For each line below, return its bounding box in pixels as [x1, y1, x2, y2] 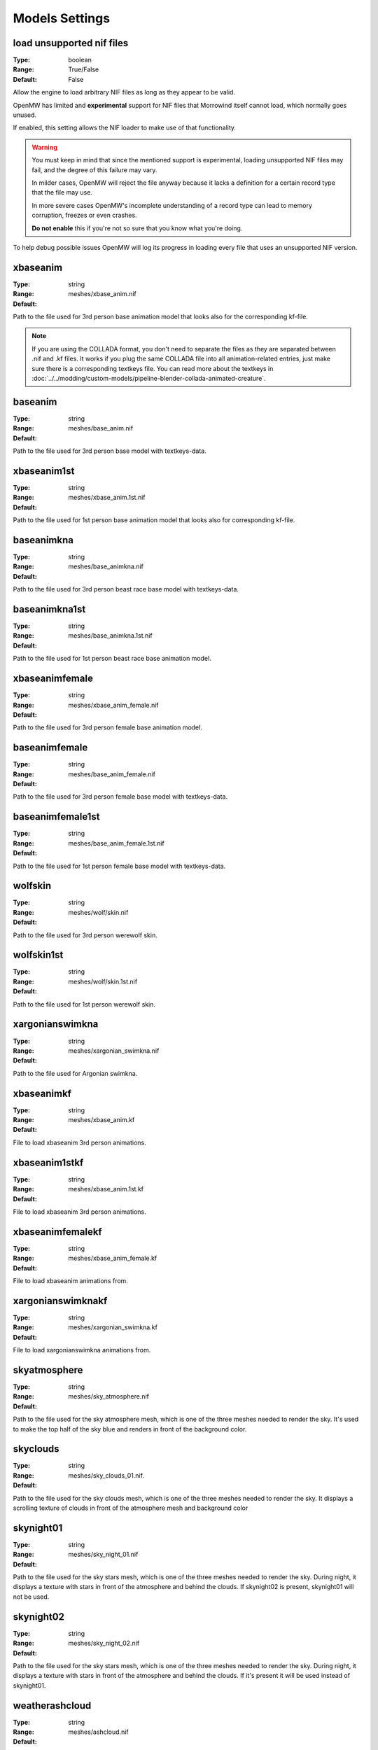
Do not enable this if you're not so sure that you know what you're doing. [31, 224, 243, 232]
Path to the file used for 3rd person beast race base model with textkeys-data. [13, 585, 239, 594]
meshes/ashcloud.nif [68, 1728, 129, 1736]
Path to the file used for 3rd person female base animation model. [13, 723, 202, 731]
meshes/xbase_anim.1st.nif [68, 493, 146, 502]
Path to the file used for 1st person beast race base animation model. [13, 654, 211, 663]
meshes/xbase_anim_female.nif [68, 701, 159, 709]
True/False [68, 65, 99, 73]
